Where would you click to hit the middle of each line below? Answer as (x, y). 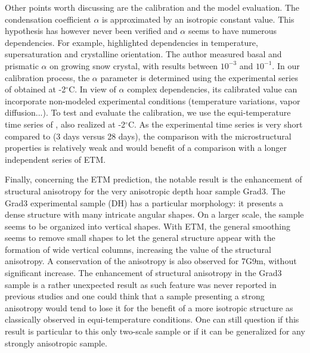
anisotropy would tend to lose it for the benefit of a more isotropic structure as (149, 307)
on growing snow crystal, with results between (134, 65)
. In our (286, 65)
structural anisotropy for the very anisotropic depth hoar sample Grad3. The (145, 191)
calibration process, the (47, 77)
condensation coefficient (48, 19)
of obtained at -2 (35, 89)
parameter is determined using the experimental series (199, 77)
